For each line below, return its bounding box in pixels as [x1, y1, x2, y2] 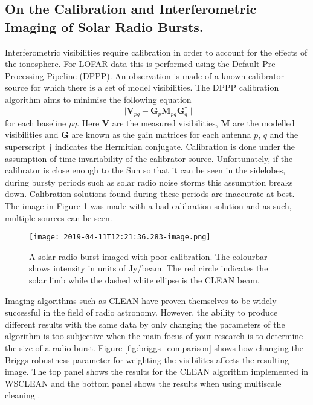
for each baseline [5, 116, 66, 129]
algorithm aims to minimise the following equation [5, 92, 192, 105]
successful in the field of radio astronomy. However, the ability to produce [5, 306, 278, 319]
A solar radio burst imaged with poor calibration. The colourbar [29, 250, 268, 262]
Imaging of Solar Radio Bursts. [5, 17, 204, 36]
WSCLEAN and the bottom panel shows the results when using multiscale [5, 377, 282, 389]
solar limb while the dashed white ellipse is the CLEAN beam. [29, 273, 260, 286]
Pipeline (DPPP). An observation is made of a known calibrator [47, 69, 285, 82]
